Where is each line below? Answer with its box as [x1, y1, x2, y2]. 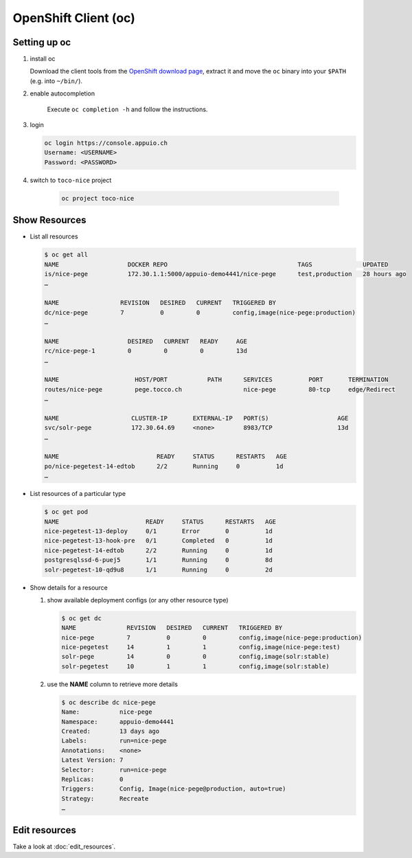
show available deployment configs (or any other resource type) [47, 596, 229, 604]
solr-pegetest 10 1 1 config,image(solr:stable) [61, 662, 330, 670]
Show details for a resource [30, 583, 108, 591]
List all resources [30, 232, 78, 240]
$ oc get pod [44, 508, 89, 516]
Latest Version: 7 [61, 756, 124, 764]
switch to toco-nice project [30, 176, 112, 184]
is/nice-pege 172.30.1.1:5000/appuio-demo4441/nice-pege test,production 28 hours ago [44, 270, 407, 278]
